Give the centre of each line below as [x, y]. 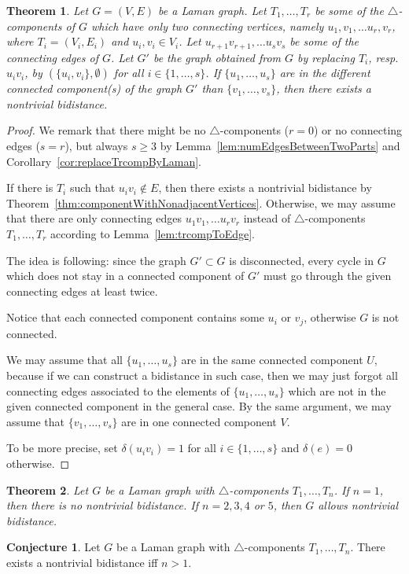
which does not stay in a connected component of [125, 276]
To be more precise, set [62, 448]
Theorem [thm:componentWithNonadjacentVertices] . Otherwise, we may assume [201, 202]
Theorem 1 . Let [48, 10]
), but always [96, 146]
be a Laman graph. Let [212, 10]
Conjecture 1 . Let [53, 547]
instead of [267, 218]
